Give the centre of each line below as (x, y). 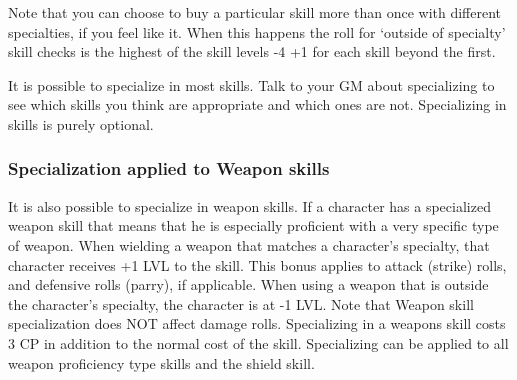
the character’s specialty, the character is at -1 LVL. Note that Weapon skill (241, 303)
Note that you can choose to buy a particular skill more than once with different (255, 12)
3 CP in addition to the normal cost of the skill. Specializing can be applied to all (258, 342)
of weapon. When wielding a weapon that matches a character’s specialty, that (249, 244)
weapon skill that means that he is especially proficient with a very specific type (253, 225)
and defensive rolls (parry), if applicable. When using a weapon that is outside (248, 284)
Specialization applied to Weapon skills (169, 168)
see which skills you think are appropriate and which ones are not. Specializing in (257, 104)
